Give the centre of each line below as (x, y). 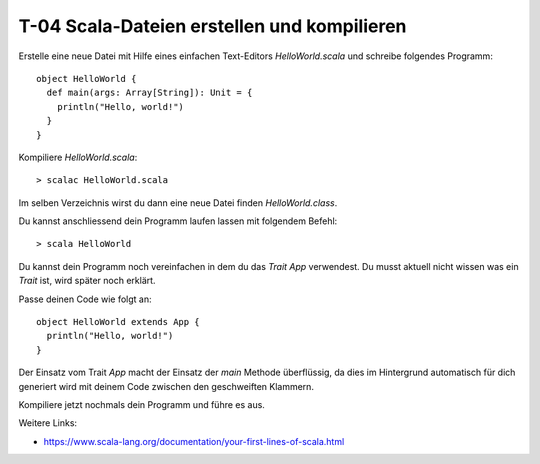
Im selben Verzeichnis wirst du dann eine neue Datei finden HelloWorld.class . (178, 202)
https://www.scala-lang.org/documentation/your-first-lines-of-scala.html (194, 441)
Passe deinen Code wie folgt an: (85, 299)
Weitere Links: (48, 423)
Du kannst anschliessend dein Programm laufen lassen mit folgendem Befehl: (178, 221)
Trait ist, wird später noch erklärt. (87, 281)
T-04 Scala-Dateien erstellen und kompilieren (212, 26)
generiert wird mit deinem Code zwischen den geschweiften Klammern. (166, 386)
